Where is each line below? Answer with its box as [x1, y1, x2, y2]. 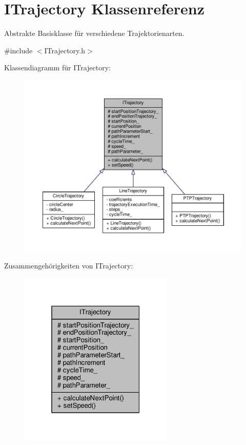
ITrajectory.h [44, 45, 85, 55]
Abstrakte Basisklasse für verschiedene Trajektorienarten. [4, 28, 184, 38]
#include [4, 45, 33, 55]
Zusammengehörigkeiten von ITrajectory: [4, 260, 133, 271]
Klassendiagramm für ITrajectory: [4, 62, 111, 73]
